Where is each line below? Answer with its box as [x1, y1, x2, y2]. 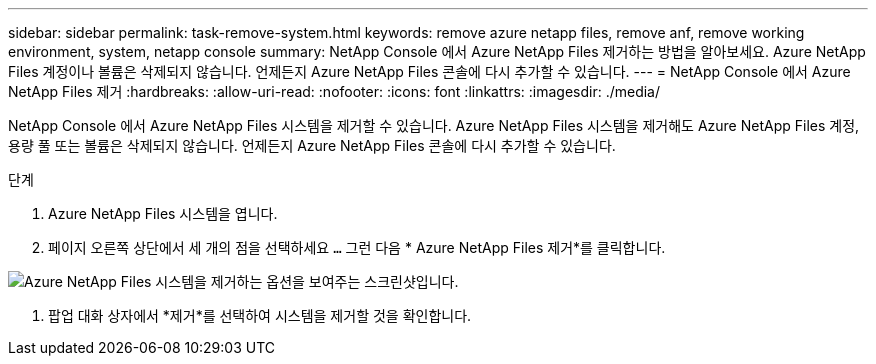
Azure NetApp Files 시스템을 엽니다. [48, 205, 278, 222]
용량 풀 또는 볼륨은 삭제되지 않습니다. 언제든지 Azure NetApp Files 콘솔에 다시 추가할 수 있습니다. [8, 137, 616, 154]
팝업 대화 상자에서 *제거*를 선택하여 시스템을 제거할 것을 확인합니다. [48, 307, 472, 324]
